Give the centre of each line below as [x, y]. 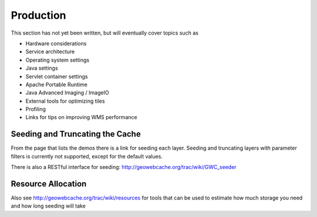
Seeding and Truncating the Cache [76, 134]
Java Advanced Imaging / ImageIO [67, 93]
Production [39, 15]
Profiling [36, 109]
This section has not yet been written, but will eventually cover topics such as [105, 33]
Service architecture [50, 52]
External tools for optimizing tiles [65, 101]
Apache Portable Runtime [56, 84]
